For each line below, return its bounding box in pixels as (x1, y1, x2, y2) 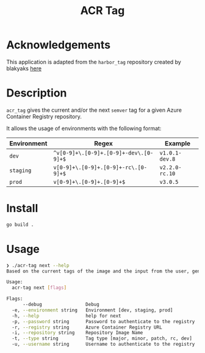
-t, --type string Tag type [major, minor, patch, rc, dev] (12, 335, 192, 342)
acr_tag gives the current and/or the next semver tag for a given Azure (6, 106, 182, 114)
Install (6, 202, 38, 216)
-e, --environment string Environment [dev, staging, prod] (12, 307, 173, 313)
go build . (6, 221, 34, 228)
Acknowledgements (6, 38, 111, 52)
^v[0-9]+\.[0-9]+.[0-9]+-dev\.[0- (53, 149, 154, 156)
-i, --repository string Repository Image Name (12, 330, 143, 336)
